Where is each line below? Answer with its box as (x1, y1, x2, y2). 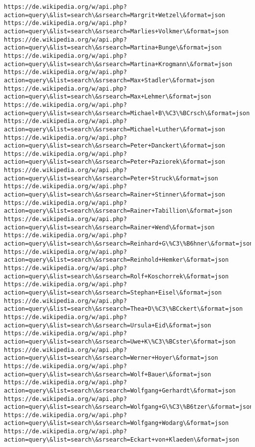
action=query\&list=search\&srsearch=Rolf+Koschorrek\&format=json (4, 273, 229, 280)
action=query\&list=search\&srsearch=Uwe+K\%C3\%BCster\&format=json (4, 338, 236, 345)
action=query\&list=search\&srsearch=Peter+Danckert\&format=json (4, 142, 226, 149)
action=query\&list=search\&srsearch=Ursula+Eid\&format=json (4, 322, 211, 329)
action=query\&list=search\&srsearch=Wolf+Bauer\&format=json (4, 371, 211, 378)
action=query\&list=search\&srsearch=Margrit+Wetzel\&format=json (4, 11, 226, 19)
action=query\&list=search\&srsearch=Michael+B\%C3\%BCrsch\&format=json (4, 109, 250, 117)
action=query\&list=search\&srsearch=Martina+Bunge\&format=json (4, 44, 222, 51)
